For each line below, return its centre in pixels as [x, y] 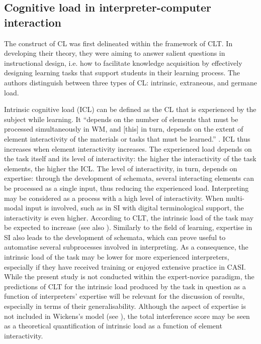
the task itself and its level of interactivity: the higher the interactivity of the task [130, 158]
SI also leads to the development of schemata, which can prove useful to [115, 237]
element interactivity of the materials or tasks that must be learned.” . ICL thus [127, 138]
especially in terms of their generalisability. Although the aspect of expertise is [125, 306]
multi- [235, 198]
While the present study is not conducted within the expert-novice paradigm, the [129, 276]
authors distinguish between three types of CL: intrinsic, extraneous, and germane [130, 82]
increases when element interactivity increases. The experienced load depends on [128, 148]
